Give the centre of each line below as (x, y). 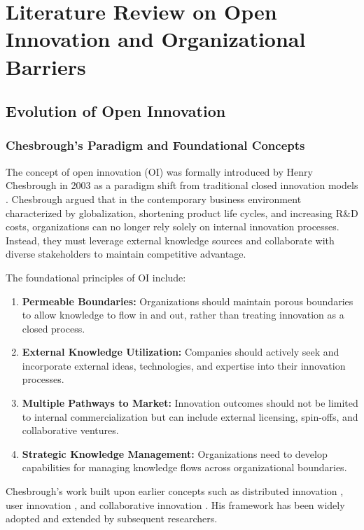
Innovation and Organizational (156, 39)
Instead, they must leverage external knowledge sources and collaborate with (170, 240)
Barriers (46, 66)
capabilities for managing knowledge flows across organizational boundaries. (184, 467)
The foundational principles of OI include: (96, 277)
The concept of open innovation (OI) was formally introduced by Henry (159, 171)
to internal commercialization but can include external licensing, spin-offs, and (190, 416)
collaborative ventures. (70, 430)
